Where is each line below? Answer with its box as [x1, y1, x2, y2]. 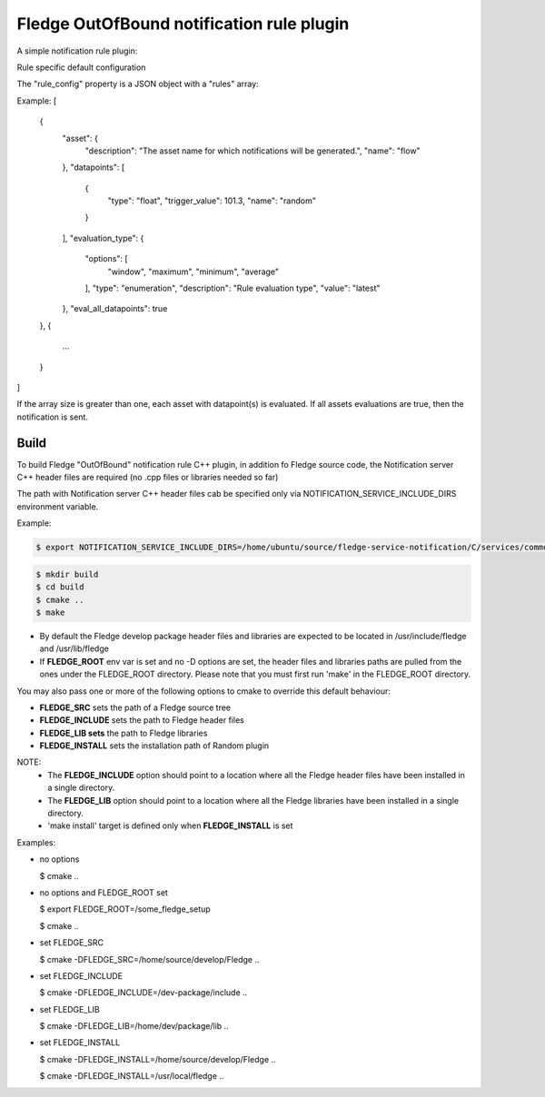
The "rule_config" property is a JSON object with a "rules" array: [16, 78, 259, 90]
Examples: [16, 836, 56, 848]
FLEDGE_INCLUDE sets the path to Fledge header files [39, 715, 244, 726]
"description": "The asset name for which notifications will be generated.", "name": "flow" [84, 145, 421, 156]
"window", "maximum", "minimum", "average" [107, 266, 280, 277]
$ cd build [35, 582, 84, 592]
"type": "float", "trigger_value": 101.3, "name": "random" [107, 195, 317, 206]
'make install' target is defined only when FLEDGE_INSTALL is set [47, 820, 293, 831]
